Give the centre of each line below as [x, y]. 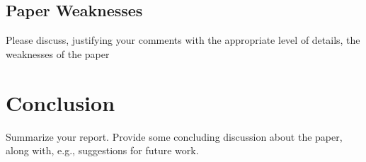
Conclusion [61, 102]
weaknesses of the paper [58, 53]
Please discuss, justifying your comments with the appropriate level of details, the [183, 40]
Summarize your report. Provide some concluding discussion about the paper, [174, 136]
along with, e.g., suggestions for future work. [102, 150]
